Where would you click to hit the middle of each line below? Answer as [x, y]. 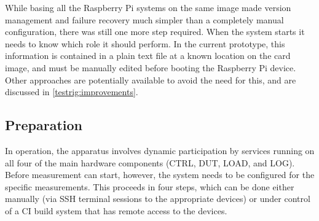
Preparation [44, 125]
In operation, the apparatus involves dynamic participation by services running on [160, 150]
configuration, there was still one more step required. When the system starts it [155, 32]
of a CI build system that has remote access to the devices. [116, 210]
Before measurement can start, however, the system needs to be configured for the [160, 175]
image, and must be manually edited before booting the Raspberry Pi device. [151, 67]
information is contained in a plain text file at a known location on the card [148, 56]
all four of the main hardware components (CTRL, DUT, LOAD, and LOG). [150, 162]
